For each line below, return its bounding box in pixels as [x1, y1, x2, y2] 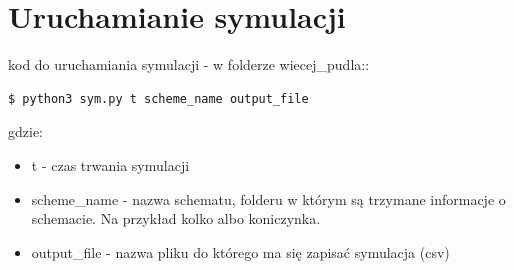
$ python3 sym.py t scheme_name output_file [8, 91, 309, 106]
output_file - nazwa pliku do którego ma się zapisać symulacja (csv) [31, 241, 450, 262]
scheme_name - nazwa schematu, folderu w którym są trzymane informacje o [31, 188, 506, 209]
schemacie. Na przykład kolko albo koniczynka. [31, 208, 321, 229]
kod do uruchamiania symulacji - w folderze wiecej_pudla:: [8, 54, 370, 75]
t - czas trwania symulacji [31, 154, 190, 175]
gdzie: [8, 121, 43, 142]
